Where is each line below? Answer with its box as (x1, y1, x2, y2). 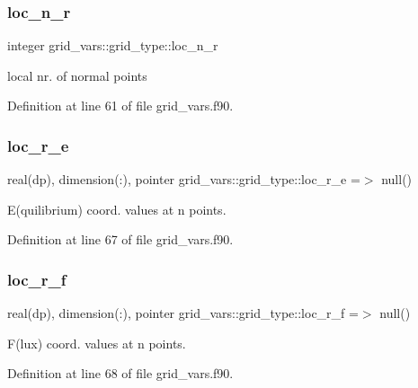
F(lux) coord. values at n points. (7, 333, 186, 352)
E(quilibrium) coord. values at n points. (7, 199, 227, 218)
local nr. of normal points (7, 66, 147, 84)
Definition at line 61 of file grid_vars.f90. (7, 96, 234, 115)
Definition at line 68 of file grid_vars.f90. (7, 364, 234, 383)
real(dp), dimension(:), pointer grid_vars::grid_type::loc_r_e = (7, 170, 360, 189)
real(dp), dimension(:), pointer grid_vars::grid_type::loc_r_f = (7, 304, 359, 322)
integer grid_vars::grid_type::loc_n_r (7, 36, 218, 55)
